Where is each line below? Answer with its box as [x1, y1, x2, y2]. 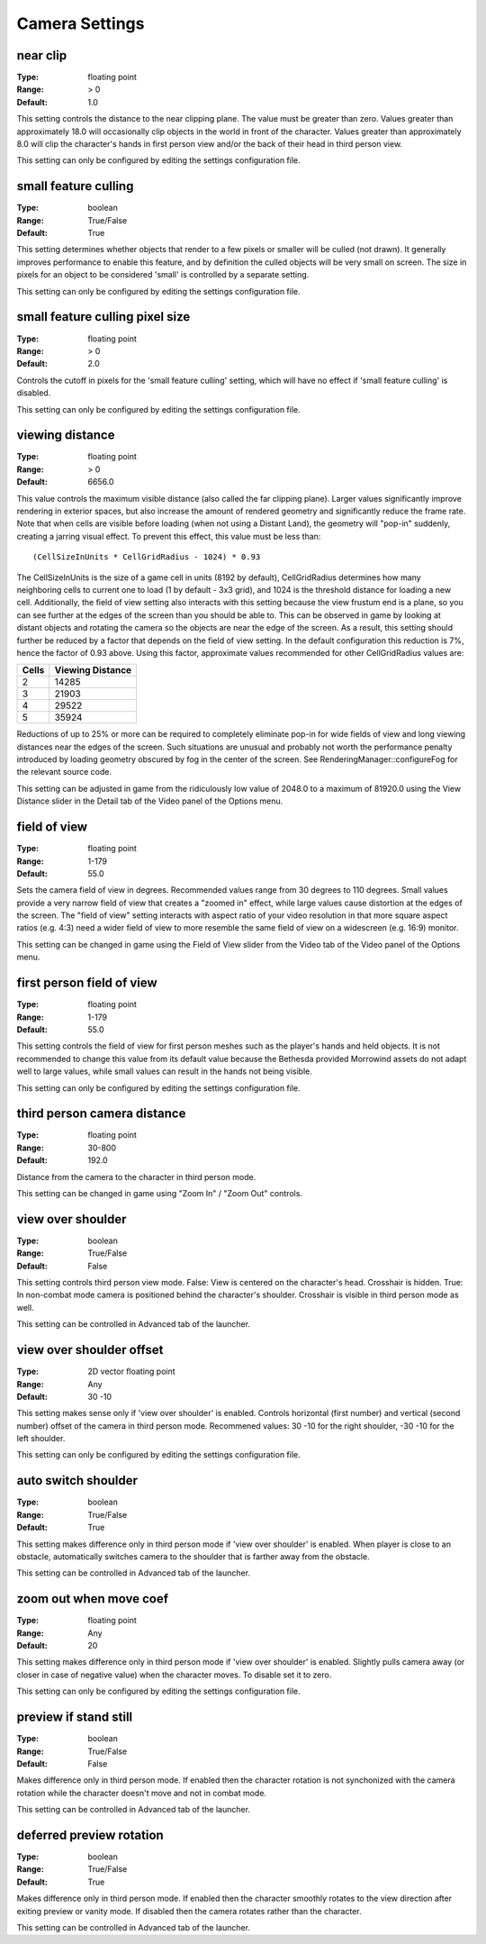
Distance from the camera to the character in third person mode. [16, 1171, 256, 1182]
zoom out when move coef [16, 1591, 169, 1607]
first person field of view [16, 976, 157, 991]
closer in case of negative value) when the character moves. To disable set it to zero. [16, 1669, 332, 1680]
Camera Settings [16, 14, 145, 33]
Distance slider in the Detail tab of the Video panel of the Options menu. [16, 795, 283, 806]
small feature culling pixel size [16, 309, 191, 324]
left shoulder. [16, 1433, 66, 1444]
